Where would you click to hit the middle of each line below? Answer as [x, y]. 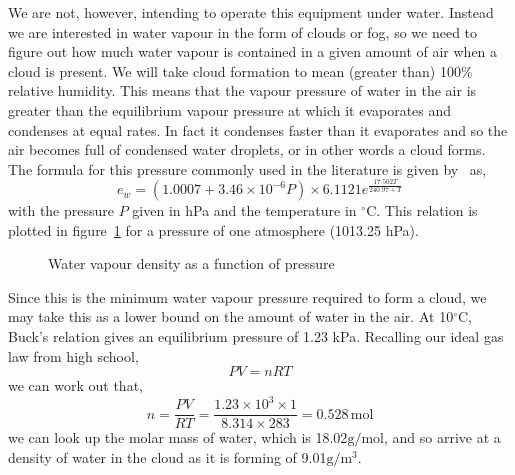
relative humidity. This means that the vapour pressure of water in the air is [242, 90]
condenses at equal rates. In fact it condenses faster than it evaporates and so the [258, 129]
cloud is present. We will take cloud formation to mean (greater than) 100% [240, 70]
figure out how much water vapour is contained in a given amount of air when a [253, 51]
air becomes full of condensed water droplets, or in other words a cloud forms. [247, 149]
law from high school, [73, 355]
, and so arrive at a [442, 437]
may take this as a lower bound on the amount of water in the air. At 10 [231, 316]
